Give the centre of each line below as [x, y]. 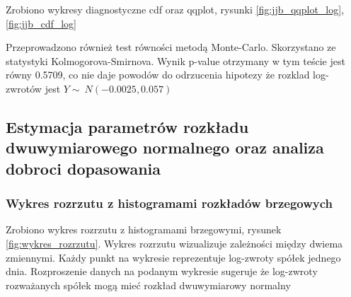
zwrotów [24, 88]
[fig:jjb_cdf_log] [41, 23]
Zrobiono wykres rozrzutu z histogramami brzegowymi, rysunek [144, 229]
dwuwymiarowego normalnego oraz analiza [165, 147]
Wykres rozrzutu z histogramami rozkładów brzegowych [169, 203]
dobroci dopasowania [84, 168]
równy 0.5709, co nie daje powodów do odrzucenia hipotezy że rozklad [158, 75]
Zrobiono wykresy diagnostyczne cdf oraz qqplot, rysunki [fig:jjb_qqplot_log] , [175, 9]
